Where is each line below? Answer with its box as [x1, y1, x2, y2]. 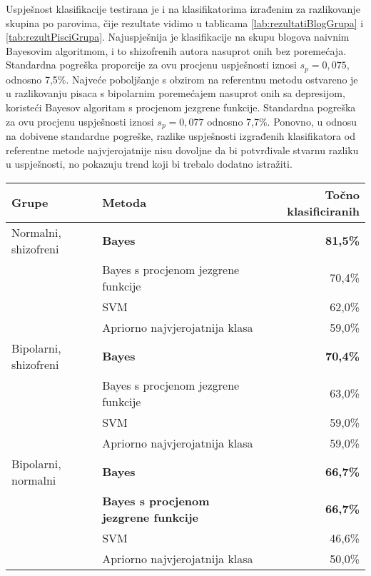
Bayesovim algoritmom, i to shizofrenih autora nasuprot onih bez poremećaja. [6, 43, 347, 58]
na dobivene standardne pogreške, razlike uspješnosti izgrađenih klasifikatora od [6, 128, 355, 143]
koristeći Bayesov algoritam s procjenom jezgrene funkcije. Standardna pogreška [6, 100, 356, 115]
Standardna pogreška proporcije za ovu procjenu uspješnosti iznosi [6, 57, 297, 72]
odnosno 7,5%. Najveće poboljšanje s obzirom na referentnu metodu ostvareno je [6, 71, 358, 86]
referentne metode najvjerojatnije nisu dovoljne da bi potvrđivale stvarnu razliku [6, 142, 359, 157]
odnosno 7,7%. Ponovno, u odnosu [207, 113, 357, 128]
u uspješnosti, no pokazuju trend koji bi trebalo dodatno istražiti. [6, 156, 293, 171]
